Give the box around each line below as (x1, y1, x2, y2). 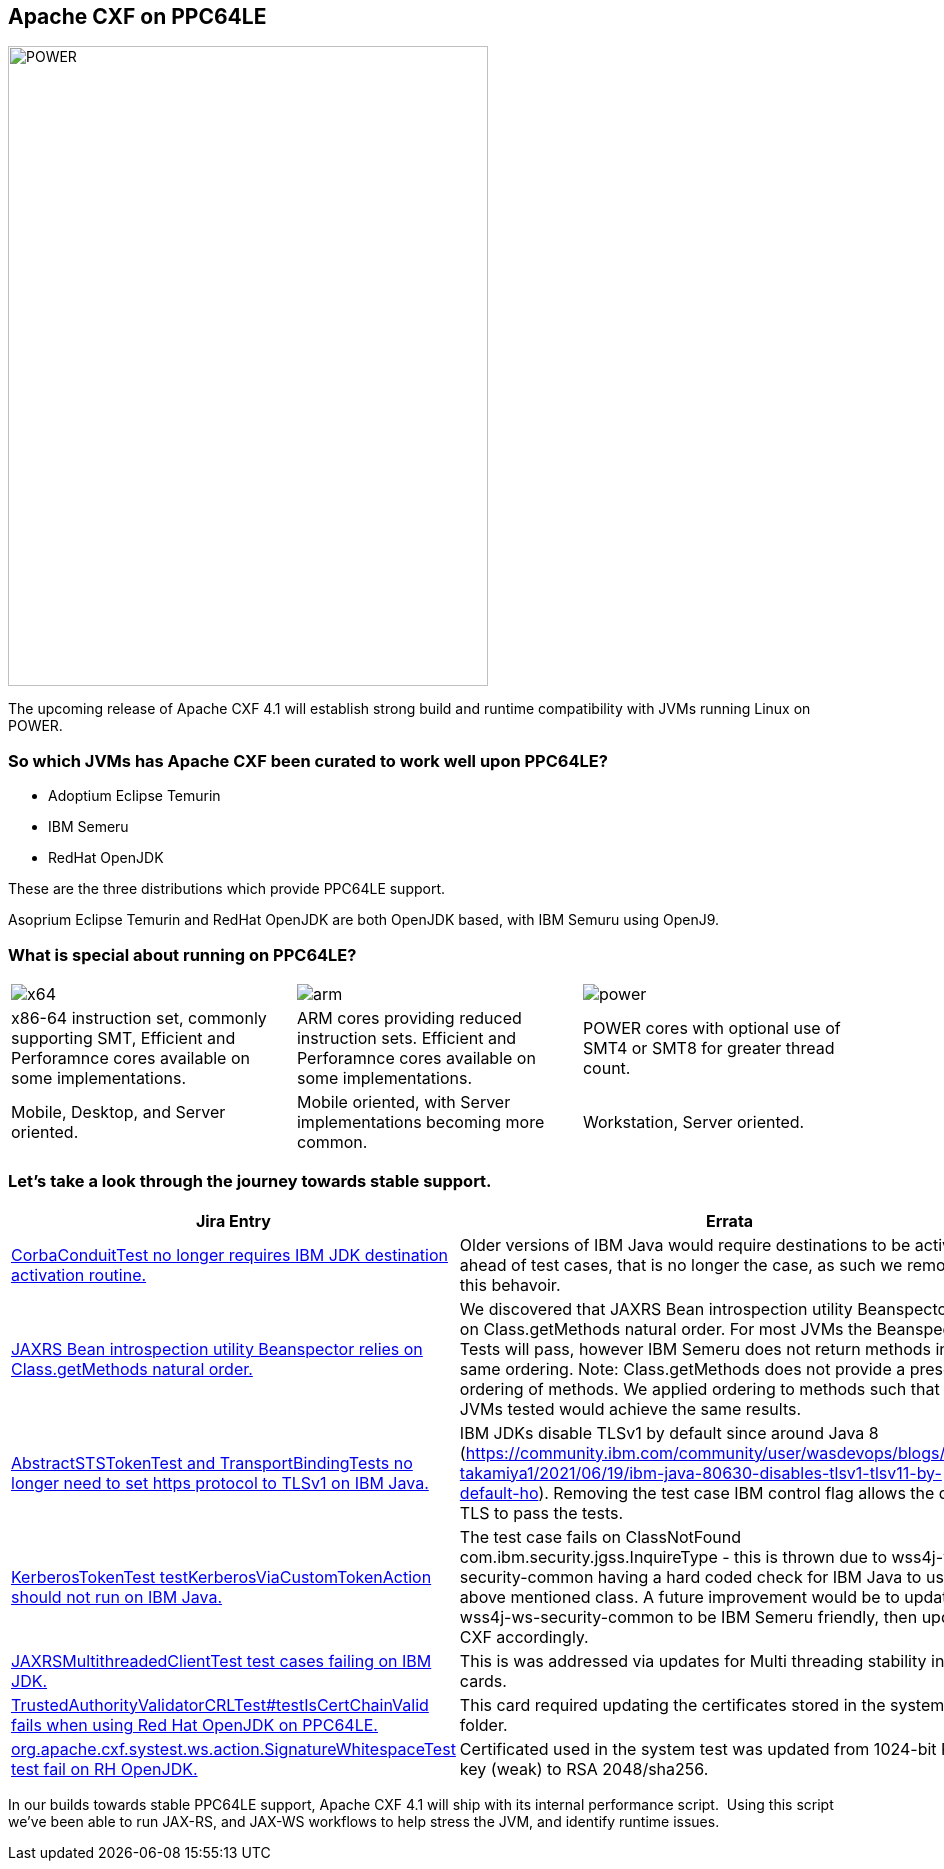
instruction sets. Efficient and (296, 1027, 517, 1048)
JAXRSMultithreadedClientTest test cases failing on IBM (11, 1650, 432, 1671)
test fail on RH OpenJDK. (11, 1758, 198, 1779)
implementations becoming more (296, 1111, 545, 1132)
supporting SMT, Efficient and (11, 1027, 236, 1048)
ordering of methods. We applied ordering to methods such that (459, 1378, 940, 1399)
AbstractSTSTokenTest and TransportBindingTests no (11, 1452, 413, 1473)
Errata (705, 1210, 754, 1231)
